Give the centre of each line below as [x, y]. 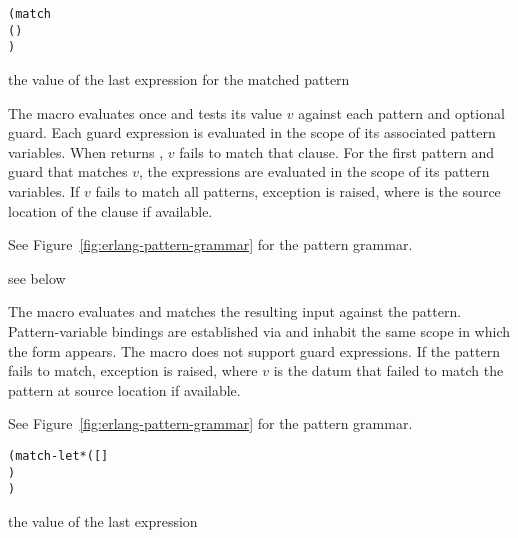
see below [37, 277]
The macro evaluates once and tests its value [145, 112]
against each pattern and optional [401, 112]
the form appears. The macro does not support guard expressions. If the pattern [254, 350]
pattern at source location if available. [124, 389]
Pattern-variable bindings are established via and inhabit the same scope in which [259, 330]
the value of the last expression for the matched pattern [179, 78]
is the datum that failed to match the [388, 370]
